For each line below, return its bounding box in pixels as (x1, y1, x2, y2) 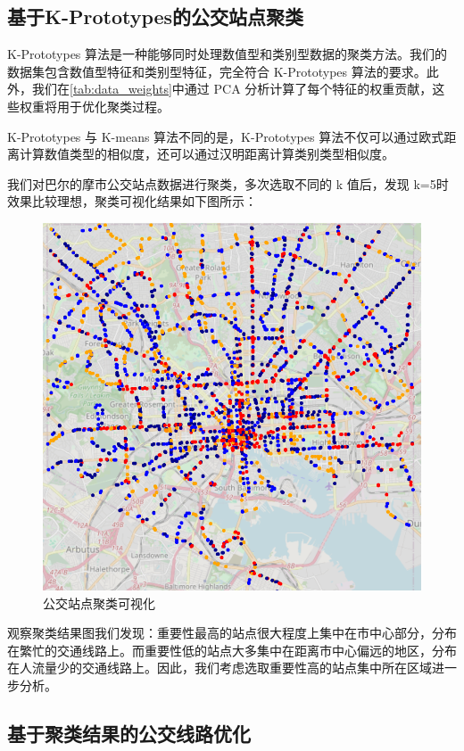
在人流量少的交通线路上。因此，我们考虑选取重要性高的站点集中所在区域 (7, 658, 432, 677)
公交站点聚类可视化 (43, 593, 155, 612)
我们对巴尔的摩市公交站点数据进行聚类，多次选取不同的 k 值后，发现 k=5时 (7, 174, 449, 193)
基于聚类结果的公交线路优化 (7, 719, 251, 747)
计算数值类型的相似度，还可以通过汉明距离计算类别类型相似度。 (19, 144, 394, 163)
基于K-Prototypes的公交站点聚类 (7, 3, 304, 30)
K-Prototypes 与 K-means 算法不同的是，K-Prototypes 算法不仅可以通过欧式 (7, 127, 444, 145)
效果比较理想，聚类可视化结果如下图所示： (7, 192, 257, 210)
